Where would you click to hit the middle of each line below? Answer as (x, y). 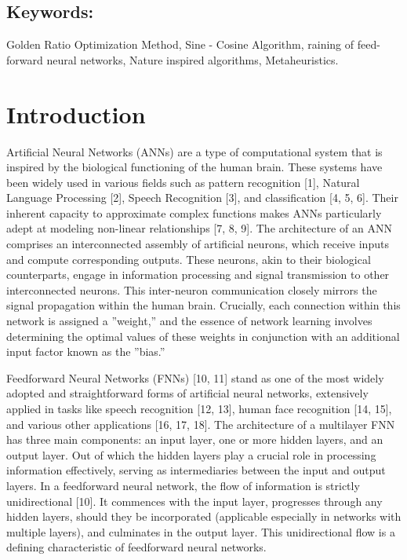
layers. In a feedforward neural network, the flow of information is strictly (183, 485)
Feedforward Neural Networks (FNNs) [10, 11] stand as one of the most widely (195, 377)
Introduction (76, 113)
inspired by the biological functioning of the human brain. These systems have (194, 167)
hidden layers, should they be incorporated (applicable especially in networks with (204, 516)
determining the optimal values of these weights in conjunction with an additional (203, 336)
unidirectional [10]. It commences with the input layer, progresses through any (194, 501)
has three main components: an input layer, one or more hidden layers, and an (195, 439)
